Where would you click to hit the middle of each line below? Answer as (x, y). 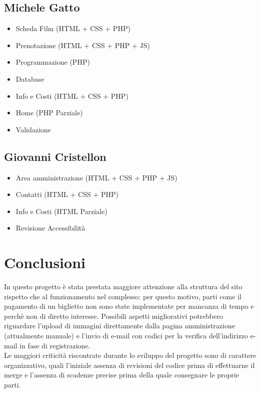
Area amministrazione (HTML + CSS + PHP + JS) (96, 177)
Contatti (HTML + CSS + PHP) (67, 194)
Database (30, 78)
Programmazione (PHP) (53, 62)
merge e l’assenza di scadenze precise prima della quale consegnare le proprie (121, 375)
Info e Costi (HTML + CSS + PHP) (72, 95)
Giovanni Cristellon (55, 156)
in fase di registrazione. (55, 345)
